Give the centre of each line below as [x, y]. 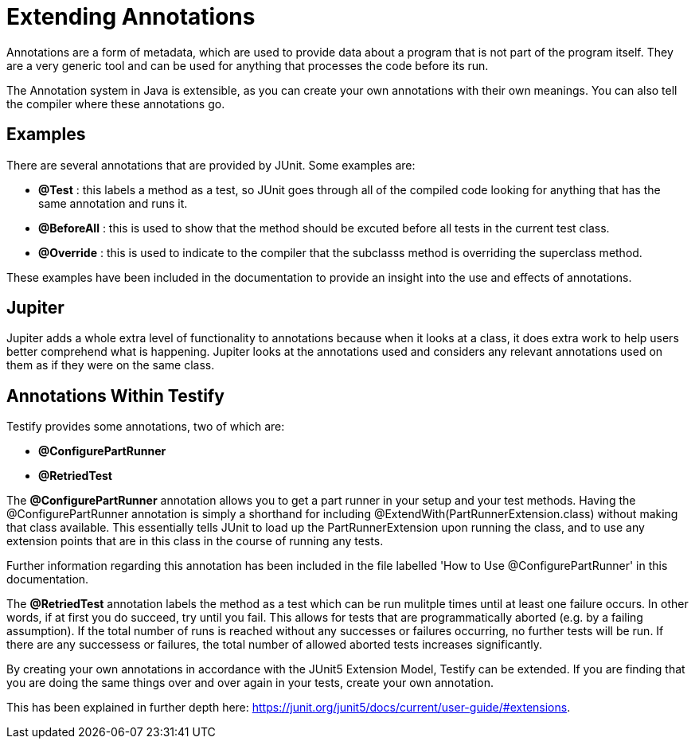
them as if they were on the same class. [111, 365]
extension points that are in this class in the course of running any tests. [195, 541]
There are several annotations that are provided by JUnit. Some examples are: [211, 165]
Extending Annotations [131, 17]
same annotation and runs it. [113, 203]
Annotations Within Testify [115, 396]
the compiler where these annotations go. [116, 103]
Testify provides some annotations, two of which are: [146, 427]
